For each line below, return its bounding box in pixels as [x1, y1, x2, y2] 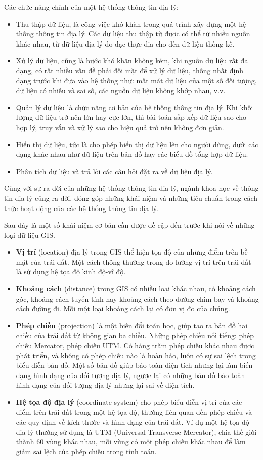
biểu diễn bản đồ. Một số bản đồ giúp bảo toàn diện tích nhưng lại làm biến [16, 360, 253, 370]
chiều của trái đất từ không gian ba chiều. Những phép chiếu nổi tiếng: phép [16, 330, 254, 341]
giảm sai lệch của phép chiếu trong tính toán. [16, 446, 157, 456]
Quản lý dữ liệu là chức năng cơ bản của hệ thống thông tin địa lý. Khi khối [16, 102, 253, 112]
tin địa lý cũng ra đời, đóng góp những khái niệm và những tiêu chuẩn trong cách [4, 192, 258, 203]
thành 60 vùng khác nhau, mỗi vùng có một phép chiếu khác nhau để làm [16, 436, 246, 447]
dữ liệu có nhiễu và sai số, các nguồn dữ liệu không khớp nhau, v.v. [16, 85, 226, 96]
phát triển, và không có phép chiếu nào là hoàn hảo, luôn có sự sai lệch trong [16, 350, 256, 360]
